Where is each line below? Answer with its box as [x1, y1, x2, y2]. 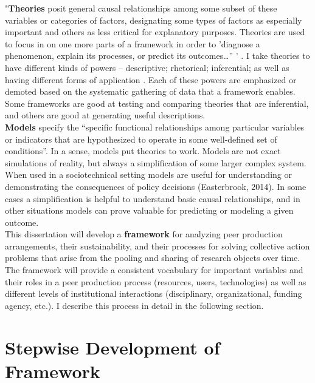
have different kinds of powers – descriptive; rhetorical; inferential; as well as [5, 61, 289, 73]
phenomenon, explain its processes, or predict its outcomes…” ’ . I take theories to [5, 49, 310, 62]
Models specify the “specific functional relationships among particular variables [5, 120, 305, 133]
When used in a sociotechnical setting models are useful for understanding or [5, 168, 292, 181]
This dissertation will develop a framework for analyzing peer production [5, 228, 283, 240]
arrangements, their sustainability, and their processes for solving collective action [5, 239, 310, 252]
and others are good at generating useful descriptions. [5, 109, 206, 121]
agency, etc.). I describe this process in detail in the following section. [5, 299, 264, 311]
